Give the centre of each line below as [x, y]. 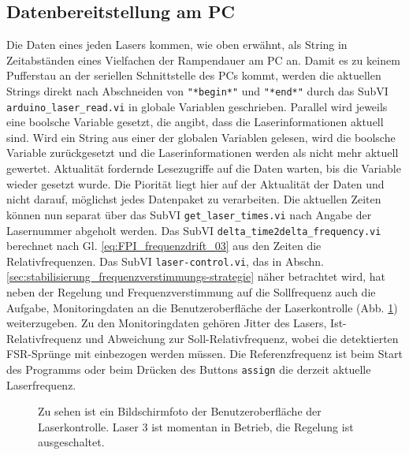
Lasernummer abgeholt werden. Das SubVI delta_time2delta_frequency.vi [194, 230]
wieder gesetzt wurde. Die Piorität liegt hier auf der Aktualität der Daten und [195, 183]
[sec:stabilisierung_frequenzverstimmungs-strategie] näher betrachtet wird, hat [196, 276]
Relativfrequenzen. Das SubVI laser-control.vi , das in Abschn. [165, 261]
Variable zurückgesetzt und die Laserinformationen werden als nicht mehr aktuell [203, 153]
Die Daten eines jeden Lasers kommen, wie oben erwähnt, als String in [177, 45]
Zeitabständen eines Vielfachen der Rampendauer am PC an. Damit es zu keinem [203, 60]
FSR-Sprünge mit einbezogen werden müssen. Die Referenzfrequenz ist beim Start [204, 354]
